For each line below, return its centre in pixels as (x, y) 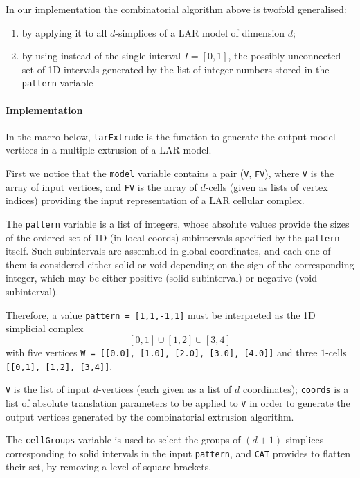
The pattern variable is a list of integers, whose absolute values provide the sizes (178, 223)
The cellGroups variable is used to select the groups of (123, 440)
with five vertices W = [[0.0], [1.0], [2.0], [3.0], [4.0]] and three (162, 352)
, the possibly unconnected (285, 56)
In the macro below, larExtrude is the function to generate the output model (171, 136)
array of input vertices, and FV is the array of (101, 186)
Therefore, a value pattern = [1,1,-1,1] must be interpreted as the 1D (161, 314)
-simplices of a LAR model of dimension (200, 32)
